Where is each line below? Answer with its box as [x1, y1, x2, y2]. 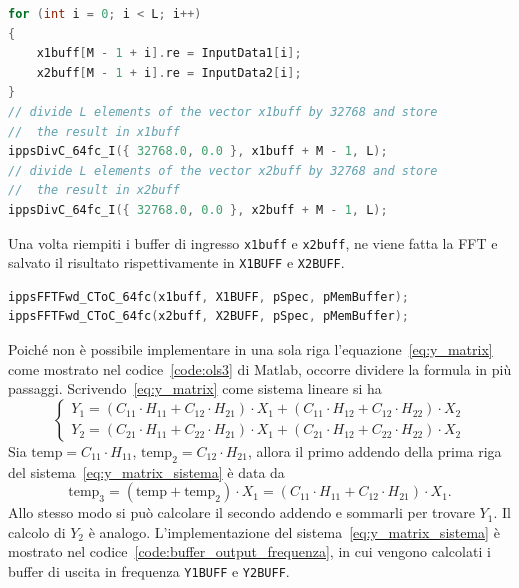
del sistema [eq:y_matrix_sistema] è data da [8, 461, 285, 482]
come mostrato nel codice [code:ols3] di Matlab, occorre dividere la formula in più [8, 358, 512, 379]
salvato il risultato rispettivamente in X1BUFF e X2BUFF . [8, 252, 345, 273]
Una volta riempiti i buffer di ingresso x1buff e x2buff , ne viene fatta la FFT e [8, 232, 498, 253]
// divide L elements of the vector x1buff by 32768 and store [8, 104, 438, 119]
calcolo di [8, 521, 66, 542]
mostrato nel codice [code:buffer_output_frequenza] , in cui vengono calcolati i [8, 541, 491, 562]
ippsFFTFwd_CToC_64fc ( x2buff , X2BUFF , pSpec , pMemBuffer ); [8, 309, 409, 324]
